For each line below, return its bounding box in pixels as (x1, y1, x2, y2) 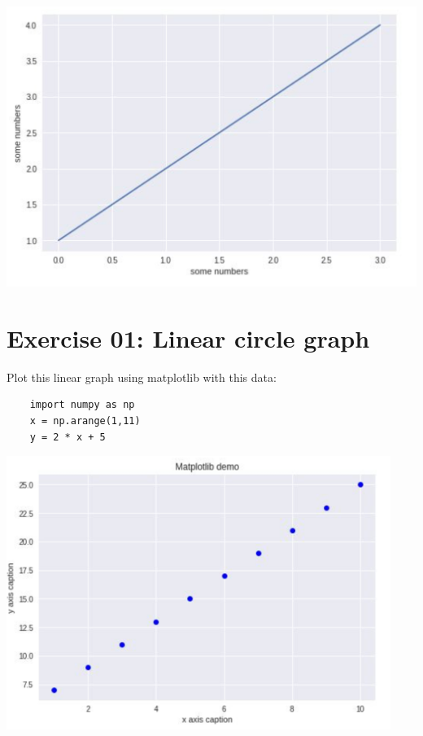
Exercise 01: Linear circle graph (7, 321, 370, 354)
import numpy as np (29, 399, 135, 411)
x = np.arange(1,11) (29, 414, 141, 427)
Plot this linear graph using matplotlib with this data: (7, 368, 277, 385)
